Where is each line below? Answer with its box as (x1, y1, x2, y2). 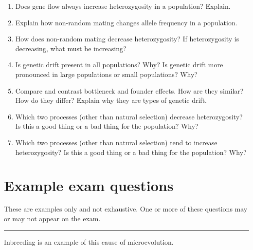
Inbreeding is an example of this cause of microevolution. (4, 237, 174, 247)
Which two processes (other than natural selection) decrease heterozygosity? (15, 111, 243, 121)
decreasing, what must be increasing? (15, 43, 126, 53)
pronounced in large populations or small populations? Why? (15, 69, 198, 79)
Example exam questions (4, 175, 174, 195)
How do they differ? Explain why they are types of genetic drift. (15, 95, 207, 105)
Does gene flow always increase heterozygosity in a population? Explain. (15, 1, 231, 11)
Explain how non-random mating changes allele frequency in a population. (15, 17, 237, 27)
